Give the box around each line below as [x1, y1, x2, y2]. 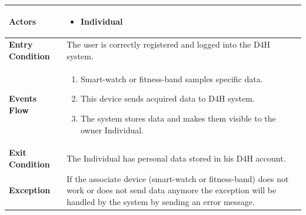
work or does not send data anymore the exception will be [66, 184, 277, 196]
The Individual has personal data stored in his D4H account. [66, 152, 286, 164]
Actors [9, 15, 36, 27]
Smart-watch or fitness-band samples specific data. [80, 72, 263, 85]
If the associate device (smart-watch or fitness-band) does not [66, 172, 289, 184]
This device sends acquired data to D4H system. [80, 92, 255, 105]
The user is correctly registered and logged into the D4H [66, 38, 271, 51]
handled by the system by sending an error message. [66, 196, 255, 208]
